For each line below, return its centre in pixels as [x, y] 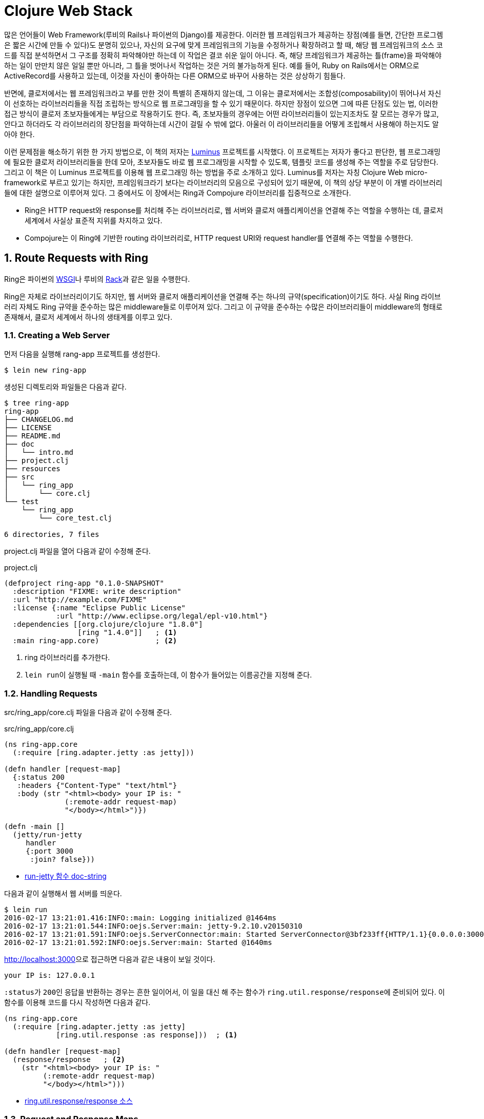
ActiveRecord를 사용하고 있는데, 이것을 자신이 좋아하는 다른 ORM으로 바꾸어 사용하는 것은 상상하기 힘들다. [175, 75]
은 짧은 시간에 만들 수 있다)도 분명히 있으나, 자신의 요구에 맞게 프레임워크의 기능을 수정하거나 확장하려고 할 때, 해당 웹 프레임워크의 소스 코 [224, 45]
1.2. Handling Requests [51, 693]
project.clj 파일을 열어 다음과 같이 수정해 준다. [77, 551]
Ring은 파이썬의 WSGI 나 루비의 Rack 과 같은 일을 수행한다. [97, 279]
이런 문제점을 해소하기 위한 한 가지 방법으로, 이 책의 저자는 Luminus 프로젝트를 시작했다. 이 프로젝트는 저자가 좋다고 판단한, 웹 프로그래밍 [223, 151]
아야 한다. [19, 134]
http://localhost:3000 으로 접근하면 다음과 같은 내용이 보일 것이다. [110, 959]
